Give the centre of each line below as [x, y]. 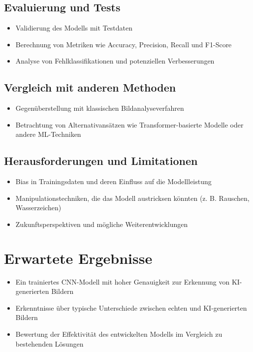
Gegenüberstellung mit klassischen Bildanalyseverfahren [100, 108]
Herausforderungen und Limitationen [101, 161]
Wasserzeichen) [38, 208]
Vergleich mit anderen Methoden [90, 87]
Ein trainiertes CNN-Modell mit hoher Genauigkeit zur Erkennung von [123, 281]
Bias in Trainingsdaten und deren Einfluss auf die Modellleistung [113, 181]
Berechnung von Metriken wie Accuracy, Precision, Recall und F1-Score [124, 44]
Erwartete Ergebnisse [78, 258]
